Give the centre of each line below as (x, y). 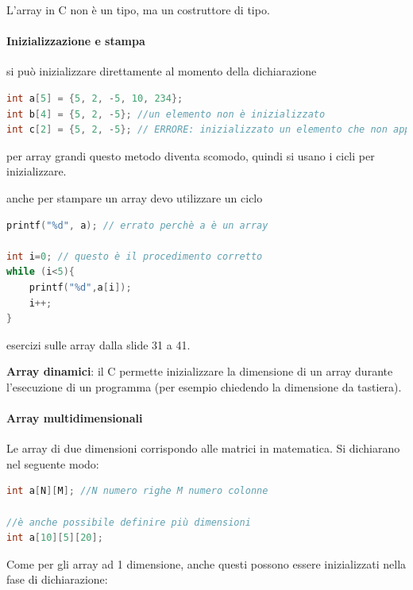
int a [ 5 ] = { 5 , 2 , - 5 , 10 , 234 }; (95, 98)
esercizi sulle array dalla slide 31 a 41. (98, 344)
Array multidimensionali (75, 418)
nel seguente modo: (53, 463)
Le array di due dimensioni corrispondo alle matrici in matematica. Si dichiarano (203, 448)
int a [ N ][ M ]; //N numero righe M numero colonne (137, 491)
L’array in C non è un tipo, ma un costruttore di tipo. (138, 10)
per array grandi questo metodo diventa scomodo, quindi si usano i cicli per (191, 155)
